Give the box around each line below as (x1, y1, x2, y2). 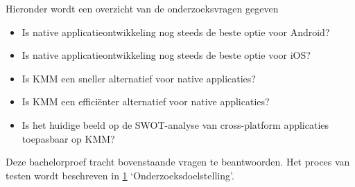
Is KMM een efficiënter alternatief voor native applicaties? (21, 94, 270, 109)
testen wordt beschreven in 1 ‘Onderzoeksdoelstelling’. (6, 168, 234, 182)
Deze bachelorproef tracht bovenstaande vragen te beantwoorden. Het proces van (6, 154, 350, 169)
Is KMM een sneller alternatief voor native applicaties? (21, 71, 256, 85)
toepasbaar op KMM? (21, 131, 115, 145)
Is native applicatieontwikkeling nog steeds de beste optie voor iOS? (21, 48, 311, 62)
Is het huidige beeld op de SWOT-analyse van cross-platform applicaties (21, 117, 329, 132)
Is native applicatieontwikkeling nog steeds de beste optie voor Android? (21, 24, 330, 39)
